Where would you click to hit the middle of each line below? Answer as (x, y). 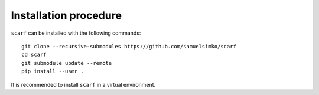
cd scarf (34, 55)
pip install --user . (53, 71)
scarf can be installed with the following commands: (76, 33)
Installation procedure (66, 15)
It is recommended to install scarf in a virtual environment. (83, 84)
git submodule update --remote (67, 63)
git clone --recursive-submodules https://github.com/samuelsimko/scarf (129, 46)
